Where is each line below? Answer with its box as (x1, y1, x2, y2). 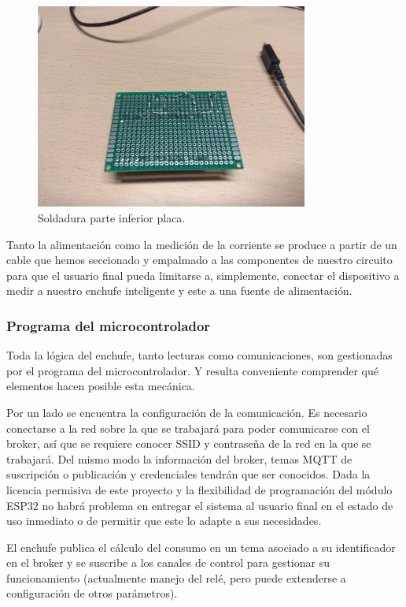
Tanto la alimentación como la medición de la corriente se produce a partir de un (6, 236, 397, 252)
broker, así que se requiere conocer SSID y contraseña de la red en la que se (6, 435, 371, 452)
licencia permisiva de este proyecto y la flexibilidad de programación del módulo (6, 481, 393, 497)
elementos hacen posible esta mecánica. (6, 378, 195, 394)
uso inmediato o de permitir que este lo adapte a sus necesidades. (6, 512, 322, 529)
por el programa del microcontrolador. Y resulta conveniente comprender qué (6, 362, 378, 378)
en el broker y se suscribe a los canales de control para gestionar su (6, 554, 330, 571)
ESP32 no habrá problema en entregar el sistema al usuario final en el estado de (6, 497, 393, 513)
